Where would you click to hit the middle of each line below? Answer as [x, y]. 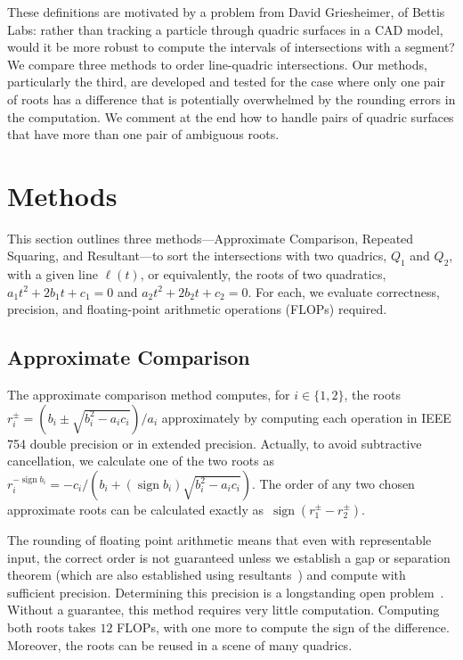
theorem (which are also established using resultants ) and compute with [207, 575]
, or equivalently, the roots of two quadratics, [263, 274]
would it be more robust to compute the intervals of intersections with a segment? [231, 47]
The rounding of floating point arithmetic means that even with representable [219, 540]
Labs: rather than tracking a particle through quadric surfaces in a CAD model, [225, 29]
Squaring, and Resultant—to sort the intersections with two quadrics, [197, 256]
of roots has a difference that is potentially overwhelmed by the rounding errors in [231, 99]
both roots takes [52, 627]
